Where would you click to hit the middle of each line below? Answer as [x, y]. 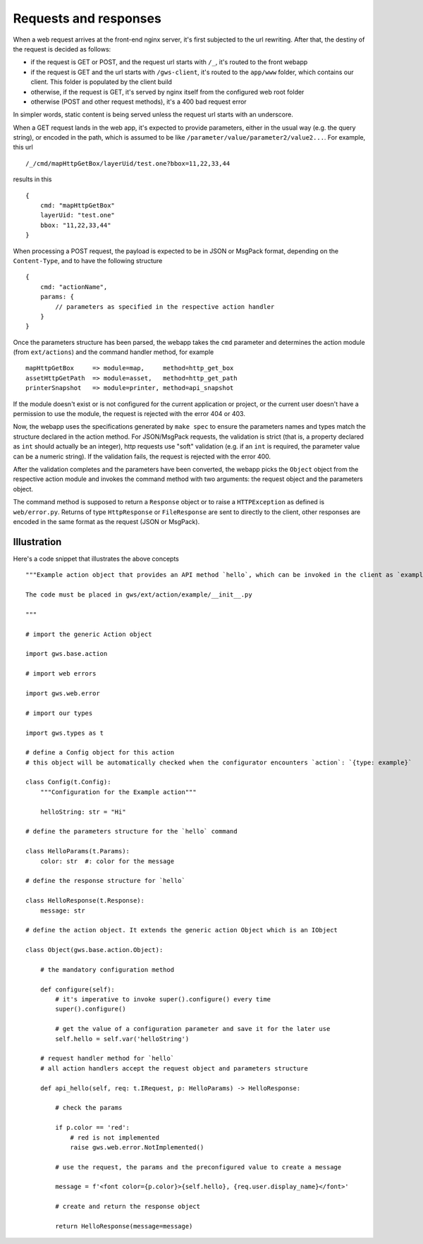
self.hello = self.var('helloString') [122, 1039]
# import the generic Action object [89, 634]
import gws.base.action [67, 654]
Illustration [37, 542]
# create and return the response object [128, 1207]
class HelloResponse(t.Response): [85, 901]
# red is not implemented [115, 1138]
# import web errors [61, 674]
